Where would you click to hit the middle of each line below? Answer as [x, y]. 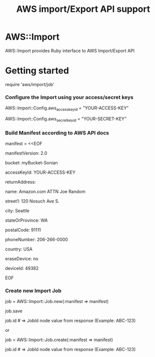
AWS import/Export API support [83, 9]
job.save [14, 311]
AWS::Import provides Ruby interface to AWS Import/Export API [70, 51]
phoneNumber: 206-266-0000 [37, 240]
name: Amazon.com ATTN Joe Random [45, 192]
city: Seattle [17, 211]
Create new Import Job [33, 291]
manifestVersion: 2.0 [26, 153]
